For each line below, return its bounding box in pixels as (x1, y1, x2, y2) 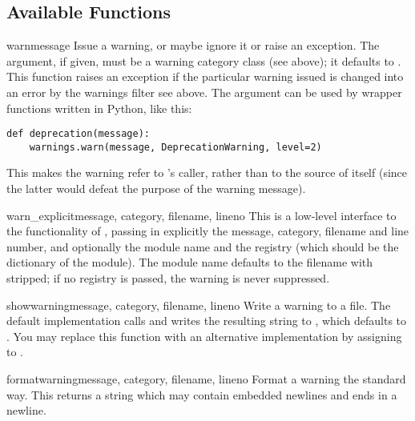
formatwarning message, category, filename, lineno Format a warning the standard (6, 371, 406, 387)
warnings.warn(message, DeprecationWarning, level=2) (29, 141, 322, 153)
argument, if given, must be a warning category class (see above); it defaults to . (6, 52, 401, 69)
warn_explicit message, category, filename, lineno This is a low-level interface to (6, 206, 397, 223)
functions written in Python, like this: (6, 99, 192, 116)
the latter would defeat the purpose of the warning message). (6, 180, 306, 197)
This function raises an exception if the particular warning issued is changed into (6, 68, 404, 85)
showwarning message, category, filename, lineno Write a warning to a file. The (6, 296, 391, 313)
